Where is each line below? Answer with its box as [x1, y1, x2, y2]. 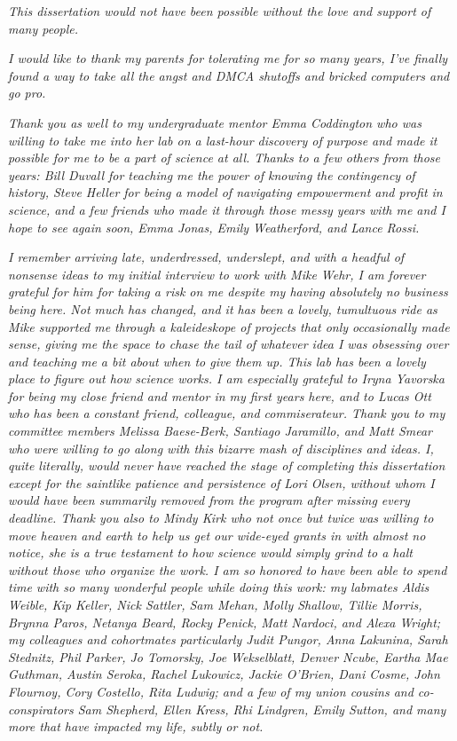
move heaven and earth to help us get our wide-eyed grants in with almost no [8, 525, 426, 544]
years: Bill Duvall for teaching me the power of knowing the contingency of [8, 165, 415, 184]
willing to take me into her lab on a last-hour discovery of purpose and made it [8, 130, 437, 149]
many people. [8, 19, 79, 37]
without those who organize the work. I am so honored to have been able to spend [8, 560, 447, 579]
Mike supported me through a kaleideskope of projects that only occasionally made [8, 317, 450, 335]
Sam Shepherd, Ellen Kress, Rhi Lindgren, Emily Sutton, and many [77, 699, 446, 718]
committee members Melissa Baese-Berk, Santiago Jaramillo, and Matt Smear [8, 422, 433, 440]
